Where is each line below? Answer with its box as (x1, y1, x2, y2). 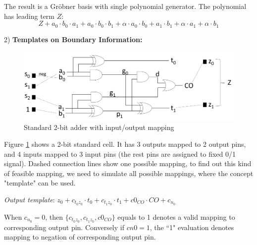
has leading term (4, 10, 55, 21)
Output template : (4, 194, 55, 204)
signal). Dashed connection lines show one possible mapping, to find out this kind (4, 158, 252, 169)
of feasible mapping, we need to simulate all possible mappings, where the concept (4, 168, 254, 178)
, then (45, 211, 63, 222)
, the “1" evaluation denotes (150, 222, 234, 232)
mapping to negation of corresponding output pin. (4, 232, 156, 242)
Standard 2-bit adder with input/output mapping (24, 122, 174, 132)
